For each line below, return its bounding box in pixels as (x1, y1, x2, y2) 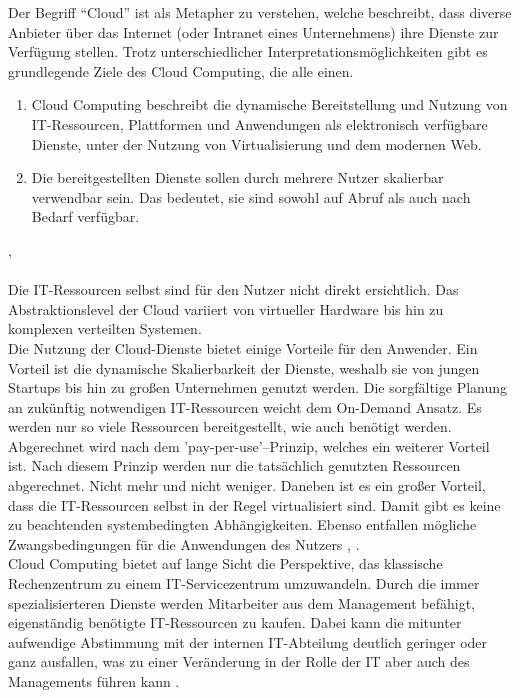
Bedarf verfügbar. (31, 206, 140, 227)
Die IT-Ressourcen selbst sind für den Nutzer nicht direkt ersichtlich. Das (8, 279, 459, 300)
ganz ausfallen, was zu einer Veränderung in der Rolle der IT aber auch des (8, 651, 470, 672)
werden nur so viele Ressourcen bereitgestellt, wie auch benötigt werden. (8, 416, 452, 437)
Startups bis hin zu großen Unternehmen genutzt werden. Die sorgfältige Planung (8, 377, 508, 398)
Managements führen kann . (8, 671, 180, 691)
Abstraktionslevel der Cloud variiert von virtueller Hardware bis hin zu (8, 298, 444, 319)
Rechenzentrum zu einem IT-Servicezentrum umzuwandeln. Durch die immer (8, 573, 480, 594)
